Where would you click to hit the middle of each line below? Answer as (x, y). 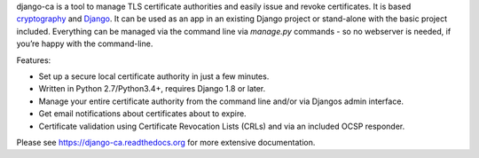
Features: (34, 60)
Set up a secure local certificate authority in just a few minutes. (154, 76)
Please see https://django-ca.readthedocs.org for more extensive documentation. (166, 142)
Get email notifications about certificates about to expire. (143, 114)
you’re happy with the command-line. (85, 43)
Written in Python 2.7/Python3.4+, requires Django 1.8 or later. (152, 89)
